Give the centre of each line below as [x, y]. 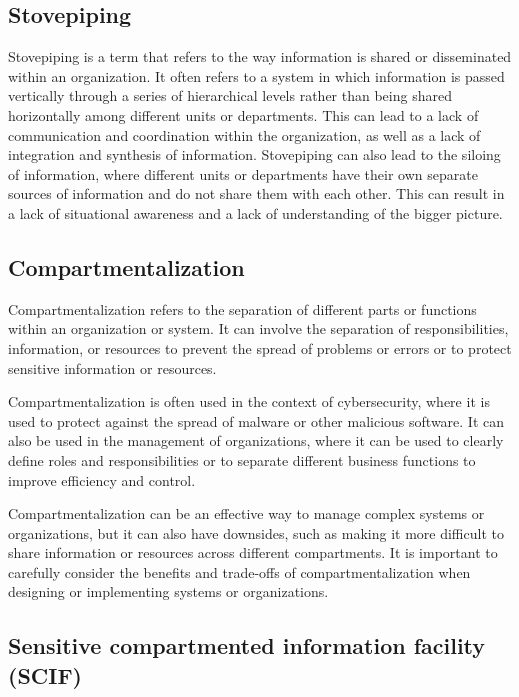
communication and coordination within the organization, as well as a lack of [244, 134]
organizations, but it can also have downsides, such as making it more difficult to [256, 532]
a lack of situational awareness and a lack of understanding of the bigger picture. [255, 212]
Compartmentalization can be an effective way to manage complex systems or [246, 513]
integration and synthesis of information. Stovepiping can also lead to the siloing [254, 154]
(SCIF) [45, 674]
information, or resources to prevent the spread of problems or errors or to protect [260, 347]
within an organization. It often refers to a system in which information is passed [256, 75]
